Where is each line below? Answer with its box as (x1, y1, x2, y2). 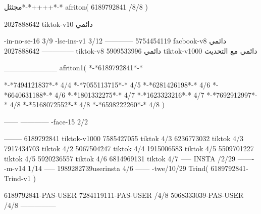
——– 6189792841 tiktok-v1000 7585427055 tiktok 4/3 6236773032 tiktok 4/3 (4, 133, 244, 144)
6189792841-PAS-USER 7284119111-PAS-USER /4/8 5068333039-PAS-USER (4, 190, 244, 200)
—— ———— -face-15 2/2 (4, 116, 88, 126)
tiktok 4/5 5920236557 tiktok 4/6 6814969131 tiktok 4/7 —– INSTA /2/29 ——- (4, 153, 254, 163)
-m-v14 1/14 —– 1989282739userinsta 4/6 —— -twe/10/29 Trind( (4, 163, 208, 174)
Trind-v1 (4, 173, 31, 183)
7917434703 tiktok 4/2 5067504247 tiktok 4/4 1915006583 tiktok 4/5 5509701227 (4, 143, 254, 153)
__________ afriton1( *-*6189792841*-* (4, 62, 143, 73)
